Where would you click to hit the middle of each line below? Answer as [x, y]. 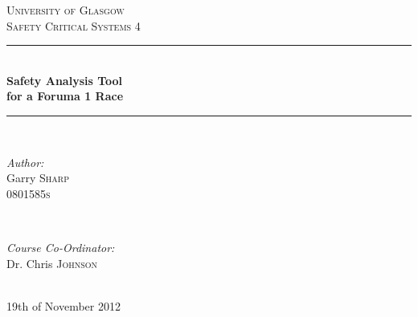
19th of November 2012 [64, 305]
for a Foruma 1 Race [65, 96]
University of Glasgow [66, 10]
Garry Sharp [38, 178]
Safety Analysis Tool [65, 80]
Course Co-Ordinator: [61, 247]
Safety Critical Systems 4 [74, 25]
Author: [25, 162]
